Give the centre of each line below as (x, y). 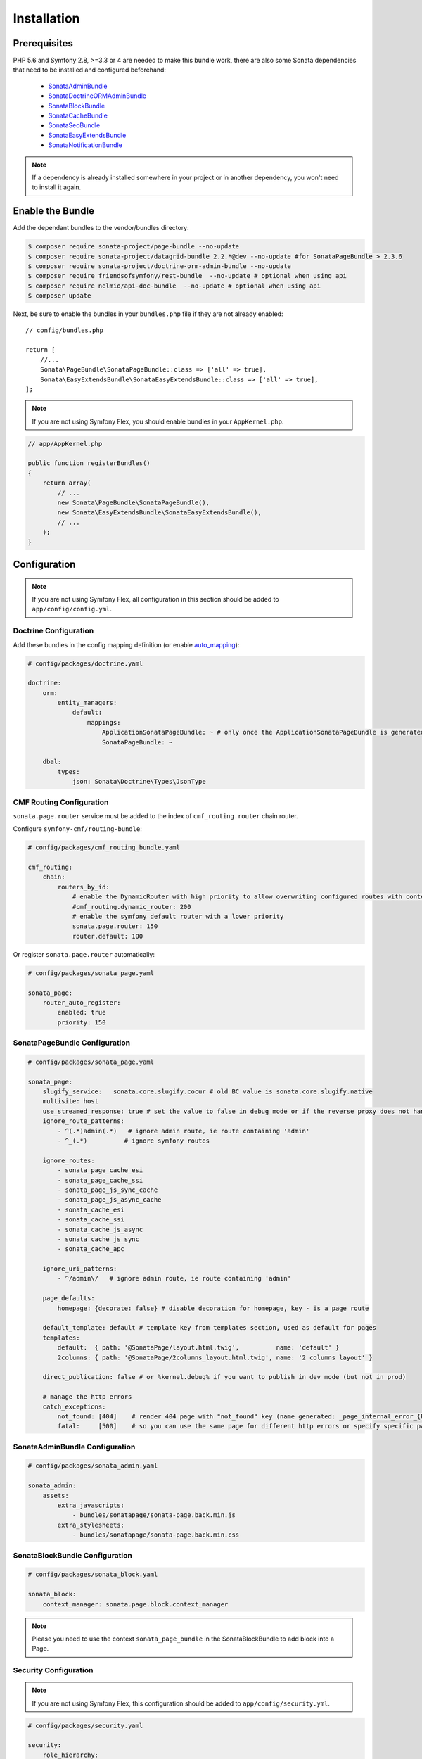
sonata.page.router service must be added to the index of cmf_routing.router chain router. (155, 815)
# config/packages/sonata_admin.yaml (93, 1466)
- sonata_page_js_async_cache (109, 1200)
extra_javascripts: (91, 1505)
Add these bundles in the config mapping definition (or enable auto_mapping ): (126, 644)
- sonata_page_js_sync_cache (108, 1190)
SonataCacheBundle (78, 115)
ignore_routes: (69, 1160)
